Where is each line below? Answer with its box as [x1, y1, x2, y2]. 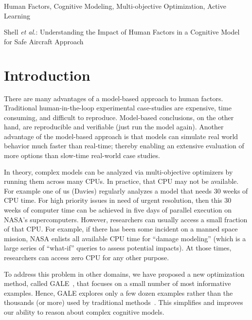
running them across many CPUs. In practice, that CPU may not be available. [4, 176, 239, 186]
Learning [4, 10, 30, 20]
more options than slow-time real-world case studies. [4, 150, 160, 160]
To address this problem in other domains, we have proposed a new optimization [4, 268, 245, 279]
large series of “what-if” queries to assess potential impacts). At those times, [4, 243, 232, 253]
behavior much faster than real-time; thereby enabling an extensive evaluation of [4, 141, 244, 151]
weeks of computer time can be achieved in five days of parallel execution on [4, 205, 232, 215]
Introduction [4, 65, 90, 85]
